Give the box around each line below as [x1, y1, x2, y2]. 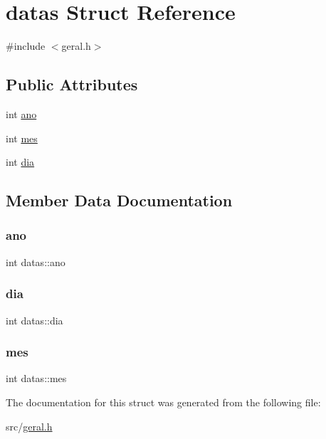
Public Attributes [6, 73, 138, 95]
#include [6, 38, 46, 53]
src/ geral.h [6, 418, 53, 433]
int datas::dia [6, 312, 63, 327]
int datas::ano [6, 254, 65, 269]
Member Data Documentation [6, 189, 233, 211]
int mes [6, 130, 38, 145]
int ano [6, 106, 37, 121]
